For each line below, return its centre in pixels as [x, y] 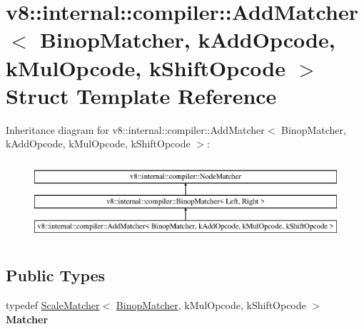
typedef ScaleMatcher [53, 305]
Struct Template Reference [141, 95]
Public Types [56, 275]
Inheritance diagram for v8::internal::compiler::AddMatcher [135, 129]
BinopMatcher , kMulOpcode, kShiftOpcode [211, 305]
